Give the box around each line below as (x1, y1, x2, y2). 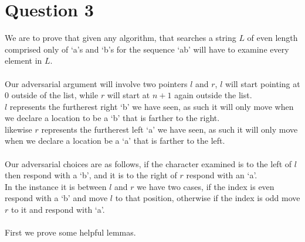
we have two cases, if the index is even (137, 180, 274, 192)
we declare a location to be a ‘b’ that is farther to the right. (5, 112, 220, 124)
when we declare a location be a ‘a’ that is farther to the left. (5, 134, 225, 147)
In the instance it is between (5, 180, 107, 192)
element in (5, 54, 42, 67)
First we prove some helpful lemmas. (5, 226, 136, 238)
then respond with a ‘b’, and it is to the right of (5, 169, 177, 181)
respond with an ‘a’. (186, 169, 257, 181)
